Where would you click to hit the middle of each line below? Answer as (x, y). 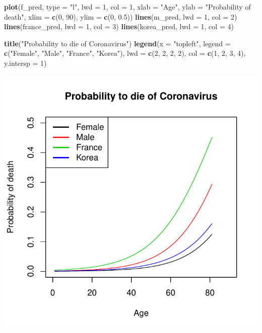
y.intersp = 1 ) (25, 63)
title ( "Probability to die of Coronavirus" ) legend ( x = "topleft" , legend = (117, 43)
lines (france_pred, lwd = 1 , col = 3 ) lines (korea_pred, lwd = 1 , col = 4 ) (119, 26)
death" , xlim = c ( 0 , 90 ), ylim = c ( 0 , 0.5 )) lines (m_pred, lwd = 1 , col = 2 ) (121, 16)
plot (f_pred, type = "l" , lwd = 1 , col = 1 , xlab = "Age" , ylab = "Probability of (127, 7)
